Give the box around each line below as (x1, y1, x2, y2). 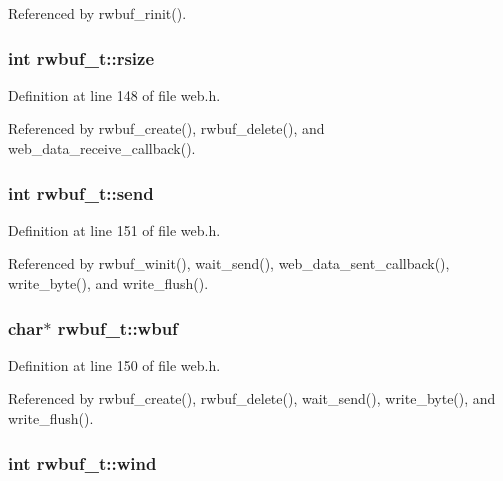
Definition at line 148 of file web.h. (8, 84, 221, 105)
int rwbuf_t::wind (8, 450, 157, 475)
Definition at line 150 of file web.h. (8, 354, 221, 375)
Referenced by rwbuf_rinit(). (8, 3, 187, 23)
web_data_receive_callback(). (8, 138, 196, 158)
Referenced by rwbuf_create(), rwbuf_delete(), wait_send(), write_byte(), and (8, 388, 496, 409)
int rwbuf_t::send (8, 180, 154, 205)
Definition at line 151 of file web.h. (8, 219, 221, 240)
